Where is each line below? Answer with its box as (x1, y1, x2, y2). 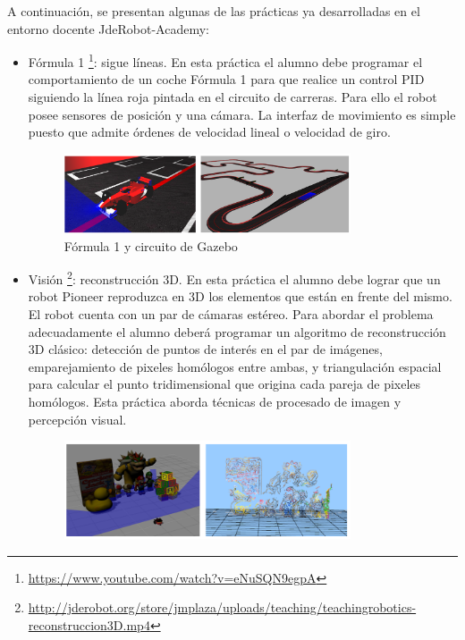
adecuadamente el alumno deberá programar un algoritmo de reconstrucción (28, 322, 446, 341)
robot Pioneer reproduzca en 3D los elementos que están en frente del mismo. (28, 287, 452, 306)
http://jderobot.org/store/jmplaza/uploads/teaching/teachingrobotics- (28, 598, 417, 617)
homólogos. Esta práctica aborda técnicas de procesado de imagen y (28, 392, 402, 410)
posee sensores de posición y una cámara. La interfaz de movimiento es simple (28, 105, 456, 123)
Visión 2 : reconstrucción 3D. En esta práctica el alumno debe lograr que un (28, 267, 441, 288)
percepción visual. (28, 409, 127, 428)
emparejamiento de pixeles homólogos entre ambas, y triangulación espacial (28, 357, 442, 375)
